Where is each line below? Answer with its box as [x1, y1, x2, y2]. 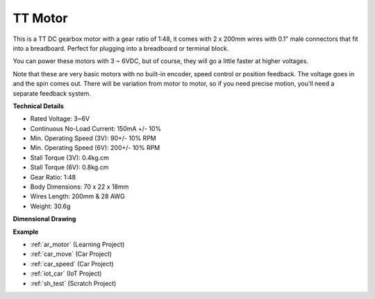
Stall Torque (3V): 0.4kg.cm [30, 153, 109, 162]
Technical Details [12, 101, 64, 110]
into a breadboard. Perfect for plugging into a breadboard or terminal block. [12, 44, 229, 52]
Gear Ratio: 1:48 [30, 173, 76, 181]
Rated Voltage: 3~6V [30, 114, 90, 123]
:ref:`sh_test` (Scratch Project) [30, 279, 117, 287]
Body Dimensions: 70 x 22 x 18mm [30, 182, 129, 191]
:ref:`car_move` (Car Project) [30, 250, 112, 258]
